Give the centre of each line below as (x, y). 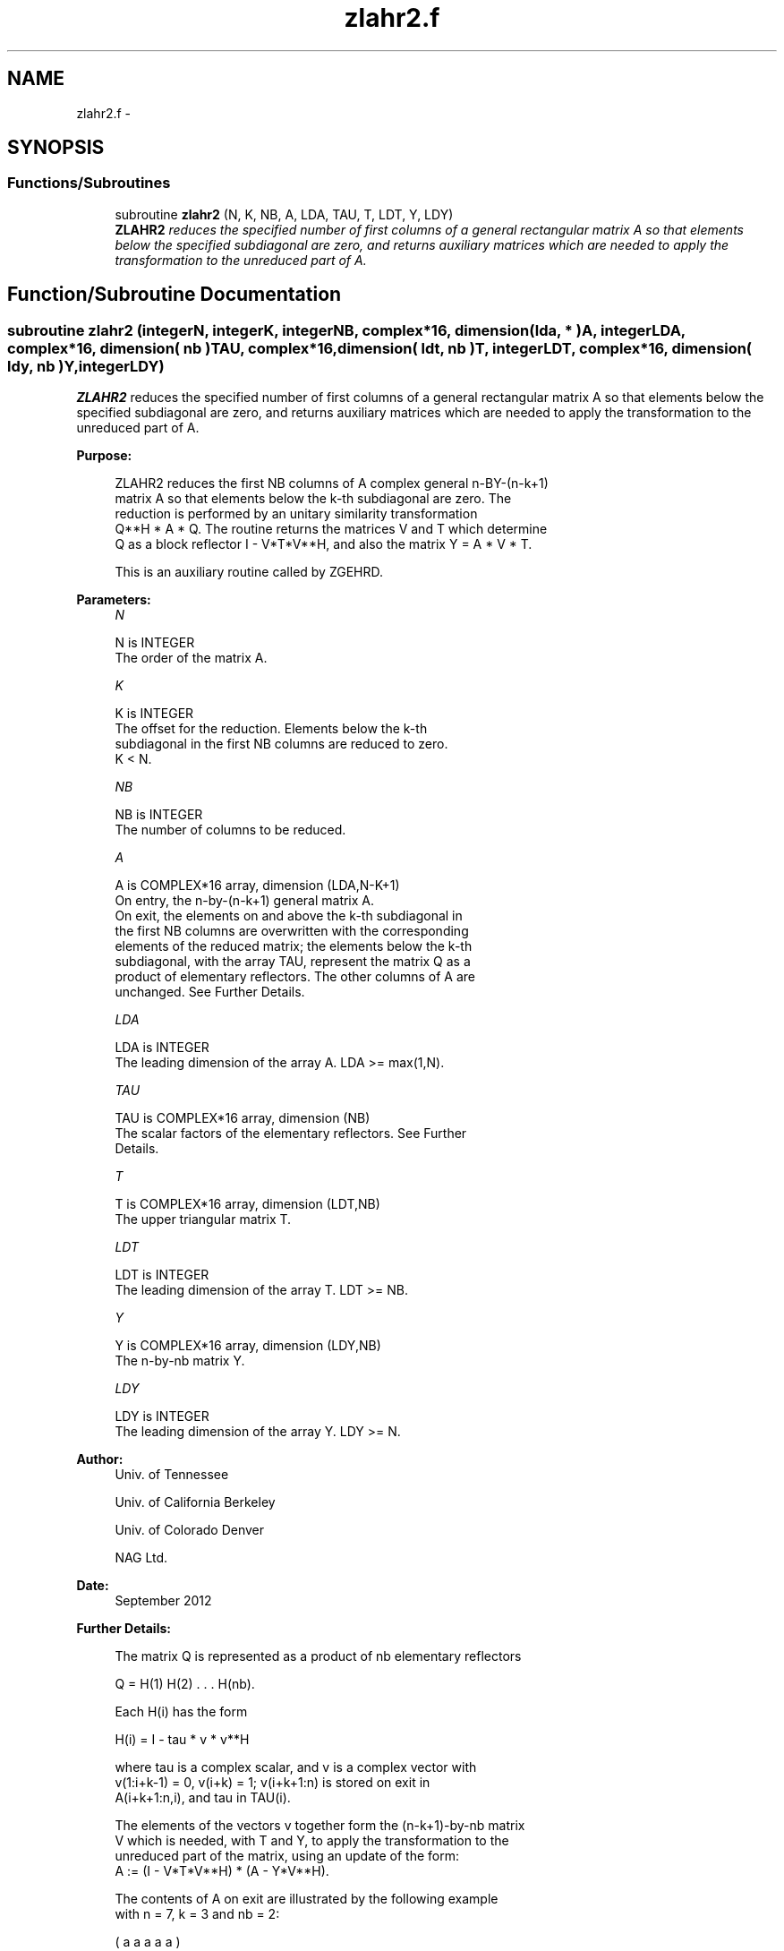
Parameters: (114, 600)
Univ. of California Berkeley (195, 1502)
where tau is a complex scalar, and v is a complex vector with (296, 1767)
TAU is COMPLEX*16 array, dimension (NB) (243, 1118)
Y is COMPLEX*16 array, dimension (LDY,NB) (248, 1346)
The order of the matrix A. (191, 658)
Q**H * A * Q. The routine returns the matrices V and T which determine (331, 529)
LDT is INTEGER (162, 1275)
